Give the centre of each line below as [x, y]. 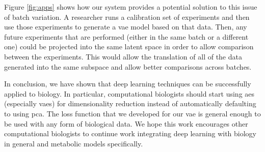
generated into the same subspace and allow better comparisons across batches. [128, 66]
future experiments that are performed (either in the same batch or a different [126, 36]
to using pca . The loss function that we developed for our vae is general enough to [132, 113]
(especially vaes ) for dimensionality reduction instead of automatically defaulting [130, 103]
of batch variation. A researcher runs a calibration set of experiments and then [127, 17]
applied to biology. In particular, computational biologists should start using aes [129, 93]
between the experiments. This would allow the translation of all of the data [123, 56]
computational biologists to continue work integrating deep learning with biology [130, 133]
